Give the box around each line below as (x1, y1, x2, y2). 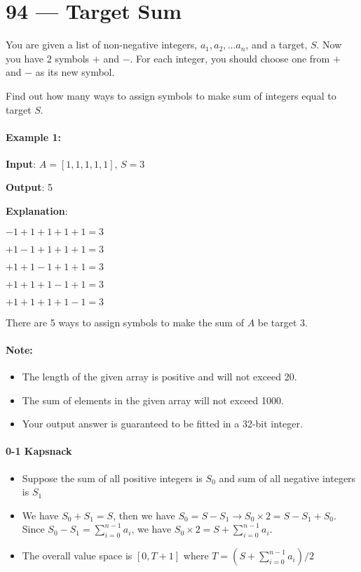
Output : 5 (6, 180, 53, 194)
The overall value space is (22, 548, 132, 563)
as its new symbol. (35, 65, 115, 79)
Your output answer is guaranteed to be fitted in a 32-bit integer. (22, 416, 303, 431)
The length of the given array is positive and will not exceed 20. (22, 369, 297, 384)
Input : (6, 156, 36, 171)
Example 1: (6, 129, 61, 144)
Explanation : (6, 204, 68, 218)
